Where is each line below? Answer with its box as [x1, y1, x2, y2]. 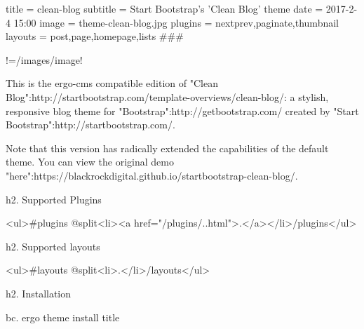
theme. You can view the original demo [6, 154, 174, 169]
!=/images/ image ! [6, 52, 83, 67]
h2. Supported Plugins [6, 192, 102, 206]
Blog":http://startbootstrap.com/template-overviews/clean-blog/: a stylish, [6, 89, 329, 104]
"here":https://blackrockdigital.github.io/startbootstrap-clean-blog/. [6, 168, 298, 182]
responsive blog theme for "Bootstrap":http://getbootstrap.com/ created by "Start [6, 103, 359, 118]
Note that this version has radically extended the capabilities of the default [6, 140, 329, 155]
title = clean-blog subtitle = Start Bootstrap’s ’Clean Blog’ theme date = [6, 1, 323, 15]
